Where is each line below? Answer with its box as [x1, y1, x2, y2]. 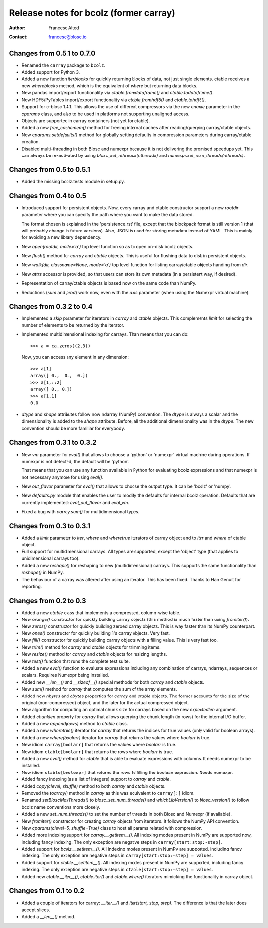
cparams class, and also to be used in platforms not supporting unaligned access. [21, 111, 190, 117]
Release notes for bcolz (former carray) [9, 7, 176, 18]
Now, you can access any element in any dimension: [21, 354, 129, 360]
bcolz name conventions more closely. [21, 804, 100, 810]
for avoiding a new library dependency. [21, 234, 102, 240]
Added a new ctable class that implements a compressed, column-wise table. [21, 609, 181, 616]
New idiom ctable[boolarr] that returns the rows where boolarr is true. [21, 748, 173, 755]
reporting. [21, 583, 42, 589]
